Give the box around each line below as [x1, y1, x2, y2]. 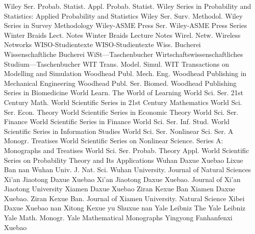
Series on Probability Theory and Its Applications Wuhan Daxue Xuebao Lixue [4, 155, 243, 165]
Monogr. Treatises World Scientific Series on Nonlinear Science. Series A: [4, 135, 223, 146]
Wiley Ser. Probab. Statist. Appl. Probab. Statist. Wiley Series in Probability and [4, 1, 251, 11]
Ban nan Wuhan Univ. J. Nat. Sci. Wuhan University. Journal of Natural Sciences [4, 164, 251, 175]
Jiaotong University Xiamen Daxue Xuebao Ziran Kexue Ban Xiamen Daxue [4, 183, 235, 194]
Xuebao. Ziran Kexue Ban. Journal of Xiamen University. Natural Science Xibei [4, 193, 245, 203]
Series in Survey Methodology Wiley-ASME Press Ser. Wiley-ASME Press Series [4, 20, 247, 30]
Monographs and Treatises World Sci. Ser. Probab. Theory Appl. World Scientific [4, 145, 249, 155]
